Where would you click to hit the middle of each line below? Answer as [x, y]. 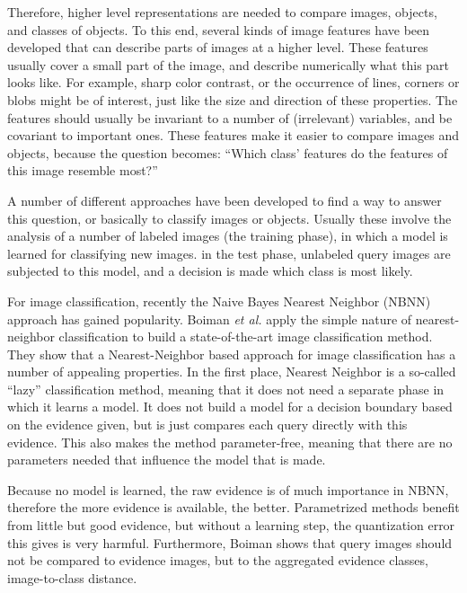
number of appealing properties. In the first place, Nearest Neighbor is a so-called [232, 372]
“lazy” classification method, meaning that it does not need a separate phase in [226, 389]
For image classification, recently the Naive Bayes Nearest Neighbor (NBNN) [219, 301]
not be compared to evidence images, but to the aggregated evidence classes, [218, 560]
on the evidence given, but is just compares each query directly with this [207, 425]
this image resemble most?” [83, 170]
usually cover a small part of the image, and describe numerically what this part [229, 64]
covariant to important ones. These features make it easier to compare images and [233, 135]
